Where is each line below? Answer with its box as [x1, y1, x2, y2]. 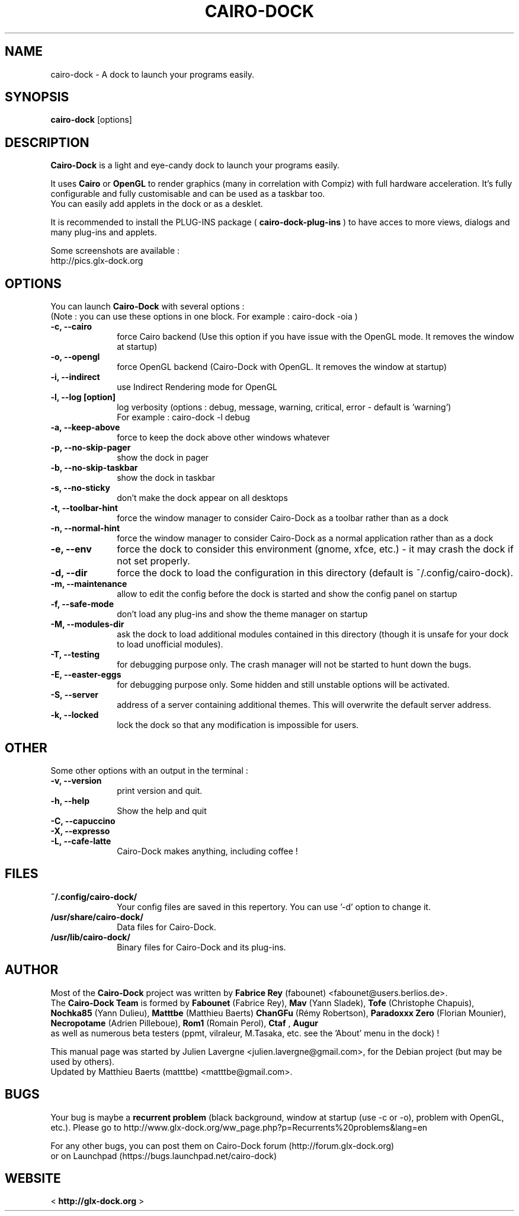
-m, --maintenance [50, 579, 127, 589]
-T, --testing [50, 649, 100, 660]
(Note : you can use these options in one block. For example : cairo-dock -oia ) [50, 311, 358, 322]
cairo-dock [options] [50, 114, 132, 125]
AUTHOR [5, 962, 59, 978]
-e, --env [50, 543, 92, 556]
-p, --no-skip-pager [50, 442, 131, 453]
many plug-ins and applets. [50, 227, 157, 238]
